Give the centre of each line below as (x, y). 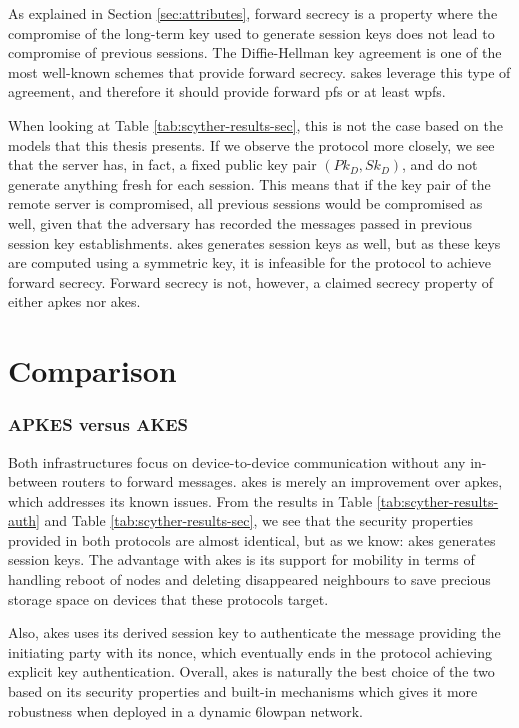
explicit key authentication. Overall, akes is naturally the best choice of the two (251, 671)
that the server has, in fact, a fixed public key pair (162, 164)
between (33, 481)
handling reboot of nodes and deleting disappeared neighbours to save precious (249, 579)
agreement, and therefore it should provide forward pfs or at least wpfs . (227, 91)
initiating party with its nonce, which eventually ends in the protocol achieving (250, 651)
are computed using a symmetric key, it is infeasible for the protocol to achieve (250, 262)
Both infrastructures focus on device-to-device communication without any (237, 461)
